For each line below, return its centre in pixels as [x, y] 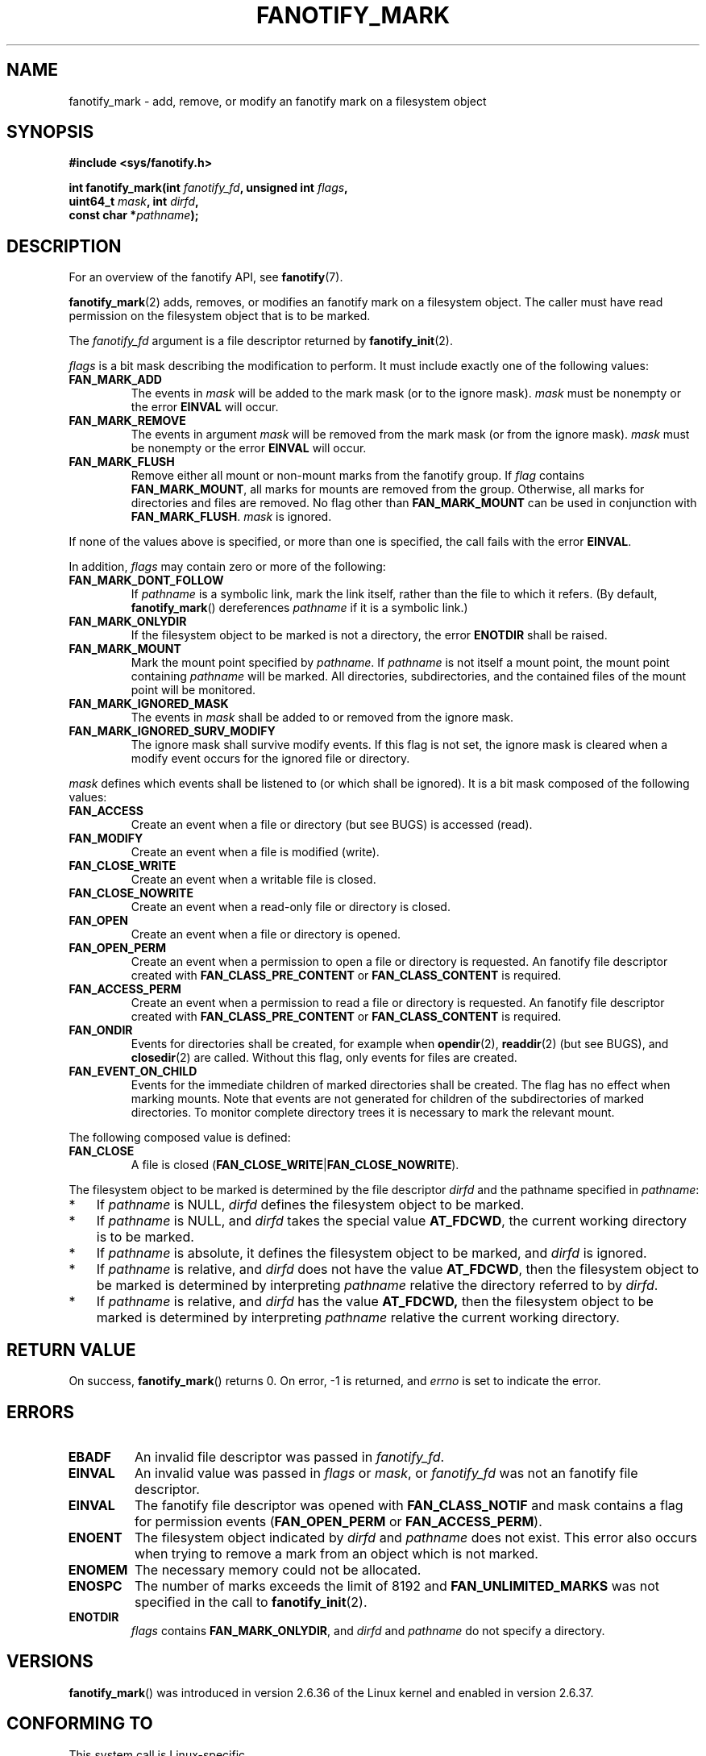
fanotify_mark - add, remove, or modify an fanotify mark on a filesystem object [278, 101]
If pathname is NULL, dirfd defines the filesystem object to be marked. [310, 1205]
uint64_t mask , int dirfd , [134, 202]
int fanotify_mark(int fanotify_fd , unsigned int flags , [208, 188]
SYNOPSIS [50, 132]
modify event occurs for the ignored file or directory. [270, 759]
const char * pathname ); [134, 215]
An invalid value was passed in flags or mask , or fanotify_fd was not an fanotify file [386, 1473]
